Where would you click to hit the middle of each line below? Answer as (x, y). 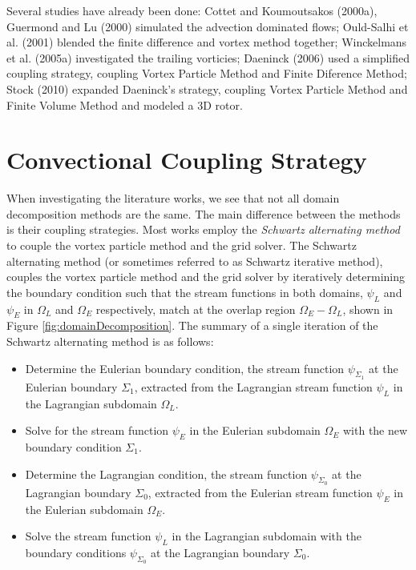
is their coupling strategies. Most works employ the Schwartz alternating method (203, 229)
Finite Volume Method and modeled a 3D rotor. (125, 104)
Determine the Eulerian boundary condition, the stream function (185, 368)
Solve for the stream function (97, 430)
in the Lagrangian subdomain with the (267, 536)
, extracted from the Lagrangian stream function (253, 386)
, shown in (368, 309)
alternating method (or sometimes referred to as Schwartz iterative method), (195, 261)
